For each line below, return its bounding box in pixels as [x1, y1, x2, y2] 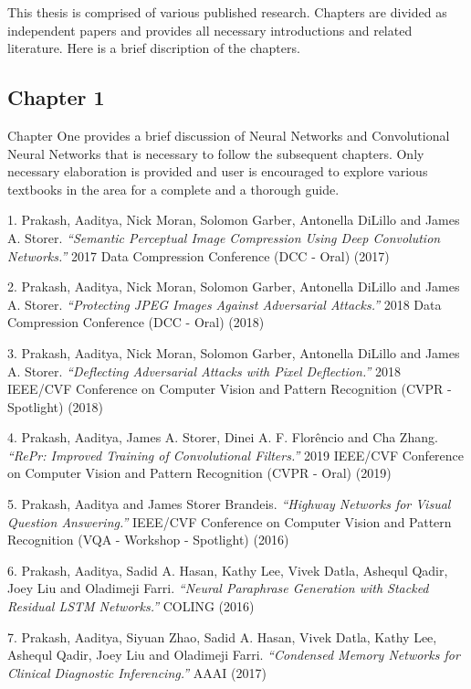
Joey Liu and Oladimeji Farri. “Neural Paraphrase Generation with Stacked [7, 578, 429, 598]
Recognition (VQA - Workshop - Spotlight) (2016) [7, 530, 289, 549]
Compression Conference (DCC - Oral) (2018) [7, 313, 265, 332]
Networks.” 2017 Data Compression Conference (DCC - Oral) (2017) [7, 246, 390, 265]
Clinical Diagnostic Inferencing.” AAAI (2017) [7, 662, 267, 682]
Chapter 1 [7, 83, 105, 111]
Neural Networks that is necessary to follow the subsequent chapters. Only [7, 143, 424, 163]
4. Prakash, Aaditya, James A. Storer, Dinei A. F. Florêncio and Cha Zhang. [7, 428, 438, 447]
